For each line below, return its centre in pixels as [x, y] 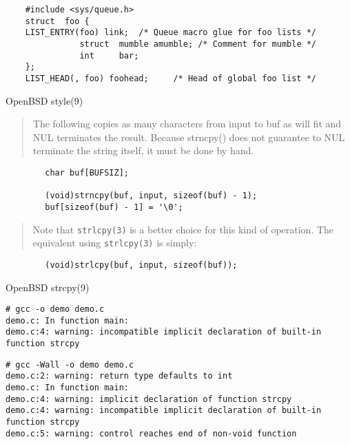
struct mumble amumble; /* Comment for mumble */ [198, 44]
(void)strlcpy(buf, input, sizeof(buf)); [141, 265]
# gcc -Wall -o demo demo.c [70, 364]
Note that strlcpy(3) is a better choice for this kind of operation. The [183, 229]
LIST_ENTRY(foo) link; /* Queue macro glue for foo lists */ [171, 33]
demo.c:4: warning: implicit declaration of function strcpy [149, 399]
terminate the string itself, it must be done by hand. [143, 150]
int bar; [109, 55]
